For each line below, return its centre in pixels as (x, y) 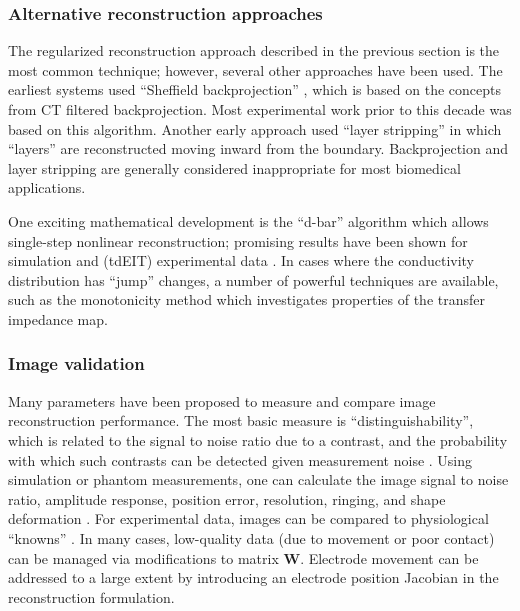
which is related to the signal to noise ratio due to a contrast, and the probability (258, 439)
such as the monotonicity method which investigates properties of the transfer (247, 299)
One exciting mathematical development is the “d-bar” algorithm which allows (248, 220)
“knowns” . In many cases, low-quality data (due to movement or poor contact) (251, 537)
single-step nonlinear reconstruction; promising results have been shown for (238, 240)
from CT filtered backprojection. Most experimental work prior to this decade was (260, 109)
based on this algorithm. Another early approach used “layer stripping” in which (255, 128)
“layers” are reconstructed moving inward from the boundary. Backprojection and (258, 148)
